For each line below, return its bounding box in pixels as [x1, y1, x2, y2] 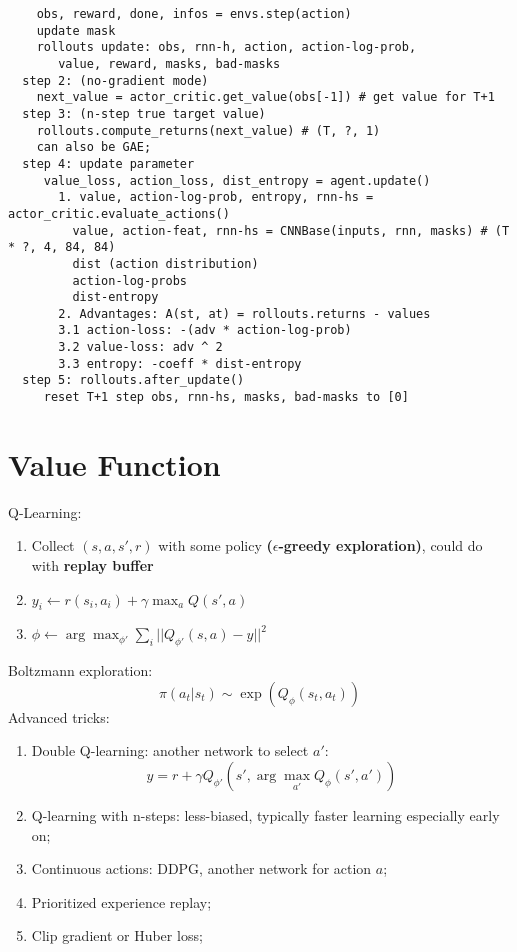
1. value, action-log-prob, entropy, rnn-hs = [58, 190, 374, 205]
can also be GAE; [36, 140, 152, 155]
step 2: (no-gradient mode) [22, 73, 209, 88]
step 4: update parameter [22, 156, 195, 171]
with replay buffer [31, 555, 154, 576]
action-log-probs [72, 273, 187, 288]
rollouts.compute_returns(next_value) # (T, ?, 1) [36, 123, 381, 138]
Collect [31, 535, 75, 556]
